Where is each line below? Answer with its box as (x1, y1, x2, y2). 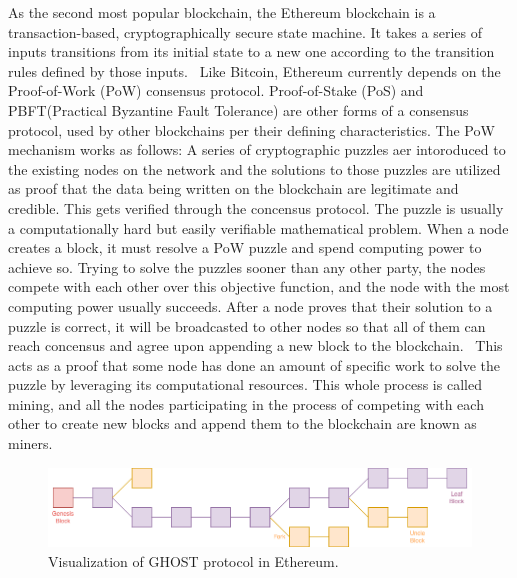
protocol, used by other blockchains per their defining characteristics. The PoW (8, 119, 495, 140)
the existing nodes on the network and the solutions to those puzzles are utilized (8, 158, 501, 179)
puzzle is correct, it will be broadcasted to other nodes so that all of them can (8, 315, 486, 336)
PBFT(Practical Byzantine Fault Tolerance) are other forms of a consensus (8, 99, 469, 120)
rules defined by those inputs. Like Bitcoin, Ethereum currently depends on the (8, 60, 501, 81)
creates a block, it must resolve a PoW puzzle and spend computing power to (8, 237, 482, 258)
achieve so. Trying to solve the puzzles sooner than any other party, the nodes (8, 256, 486, 277)
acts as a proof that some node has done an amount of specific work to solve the (8, 354, 501, 375)
